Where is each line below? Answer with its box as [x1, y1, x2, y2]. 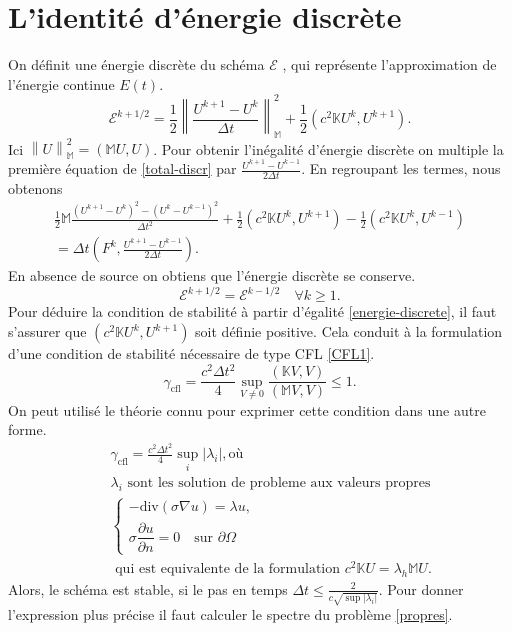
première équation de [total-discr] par [8, 158, 237, 179]
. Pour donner [378, 578, 464, 599]
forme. [8, 419, 47, 440]
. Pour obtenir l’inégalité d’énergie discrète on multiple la [153, 138, 504, 159]
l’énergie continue [8, 73, 115, 94]
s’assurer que [8, 321, 87, 342]
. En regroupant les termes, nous [301, 158, 501, 179]
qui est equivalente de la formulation [115, 561, 341, 576]
